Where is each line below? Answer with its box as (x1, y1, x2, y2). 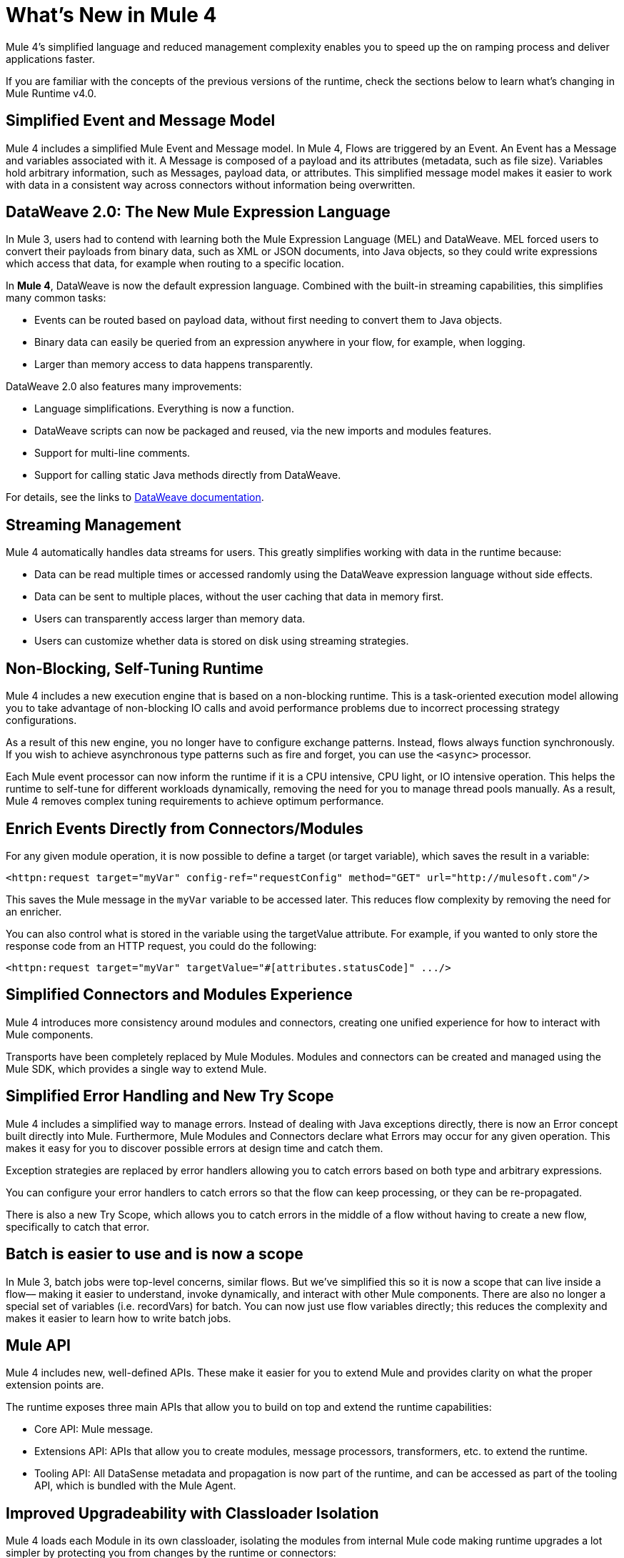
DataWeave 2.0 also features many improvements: (6, 380, 242, 393)
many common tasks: (6, 292, 106, 304)
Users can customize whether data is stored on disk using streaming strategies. (34, 635, 409, 647)
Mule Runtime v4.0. (6, 86, 96, 99)
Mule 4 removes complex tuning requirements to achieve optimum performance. (6, 795, 384, 808)
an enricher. (6, 905, 62, 918)
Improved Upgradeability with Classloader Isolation (6, 1504, 379, 1522)
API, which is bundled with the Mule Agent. (34, 1479, 236, 1492)
